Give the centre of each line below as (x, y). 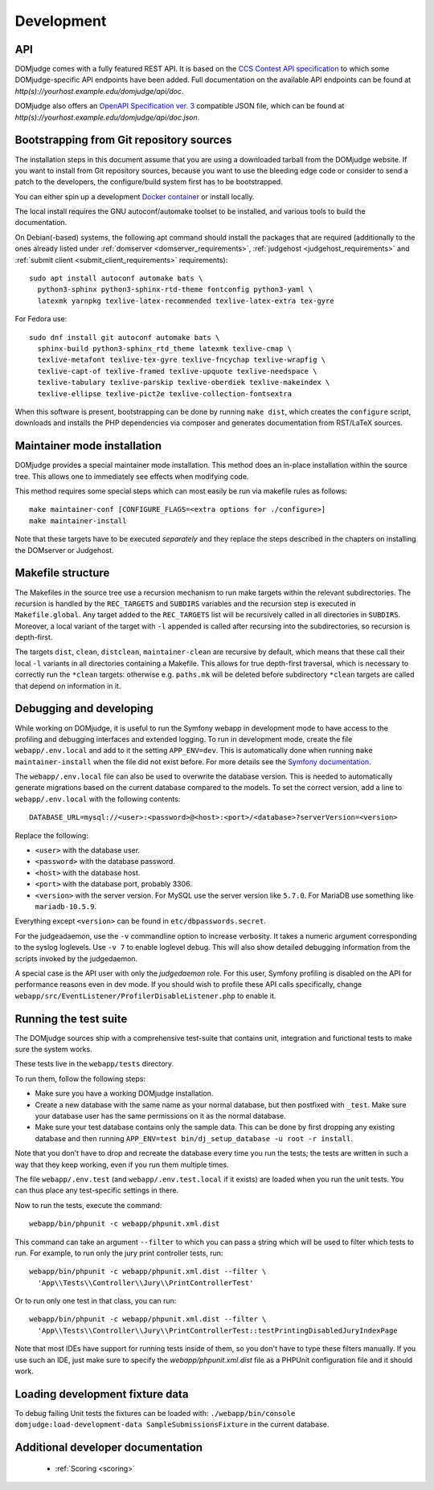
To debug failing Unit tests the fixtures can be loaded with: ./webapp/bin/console (155, 1413)
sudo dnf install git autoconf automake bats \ (125, 337)
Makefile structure (62, 573)
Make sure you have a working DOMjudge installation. (124, 1094)
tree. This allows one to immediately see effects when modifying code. (132, 476)
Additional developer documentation (109, 1448)
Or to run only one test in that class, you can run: (96, 1301)
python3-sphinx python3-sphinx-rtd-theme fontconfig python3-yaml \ (175, 290)
